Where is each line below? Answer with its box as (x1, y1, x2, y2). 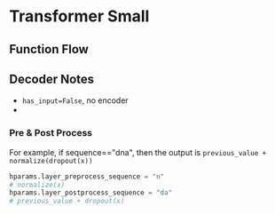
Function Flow (9, 42, 89, 57)
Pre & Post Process (9, 127, 93, 139)
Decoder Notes (9, 71, 95, 86)
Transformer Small (9, 6, 150, 27)
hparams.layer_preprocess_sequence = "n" (9, 171, 165, 181)
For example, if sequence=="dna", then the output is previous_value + (9, 147, 267, 157)
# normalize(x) (9, 180, 66, 189)
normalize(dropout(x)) (9, 156, 93, 165)
